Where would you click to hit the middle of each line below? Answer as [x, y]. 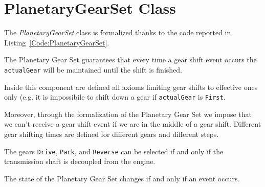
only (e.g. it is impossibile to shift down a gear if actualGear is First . [115, 97]
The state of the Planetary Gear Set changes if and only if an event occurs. [122, 178]
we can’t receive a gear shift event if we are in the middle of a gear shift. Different [133, 124]
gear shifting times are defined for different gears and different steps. [112, 134]
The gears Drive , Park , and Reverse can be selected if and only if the [114, 151]
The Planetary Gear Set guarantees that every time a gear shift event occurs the [130, 60]
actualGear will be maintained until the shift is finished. [93, 69]
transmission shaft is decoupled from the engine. [80, 161]
